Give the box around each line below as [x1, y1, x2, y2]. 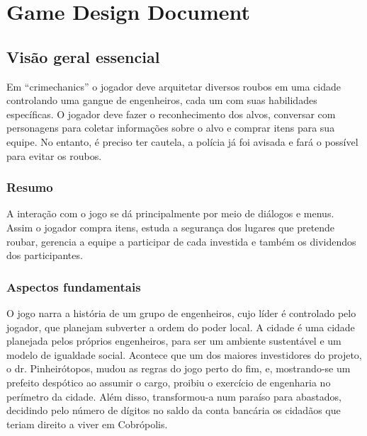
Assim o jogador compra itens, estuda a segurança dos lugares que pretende [6, 219, 335, 234]
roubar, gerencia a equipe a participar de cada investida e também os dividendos [6, 234, 356, 248]
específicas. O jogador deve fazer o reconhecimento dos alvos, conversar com [6, 106, 336, 121]
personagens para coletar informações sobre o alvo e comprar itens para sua [6, 120, 335, 135]
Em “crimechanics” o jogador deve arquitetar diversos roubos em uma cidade [6, 79, 341, 93]
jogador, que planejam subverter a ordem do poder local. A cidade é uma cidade [6, 319, 355, 334]
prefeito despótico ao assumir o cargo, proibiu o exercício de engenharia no [6, 374, 331, 389]
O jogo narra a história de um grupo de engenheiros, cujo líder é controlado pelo [6, 305, 356, 320]
